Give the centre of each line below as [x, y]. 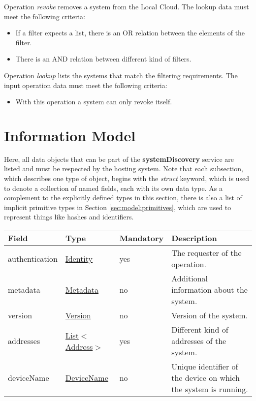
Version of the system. [210, 315]
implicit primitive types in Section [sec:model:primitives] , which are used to [118, 207]
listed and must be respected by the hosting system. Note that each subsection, [124, 169]
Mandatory [142, 238]
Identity [79, 258]
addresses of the [199, 341]
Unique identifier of [205, 367]
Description [194, 238]
